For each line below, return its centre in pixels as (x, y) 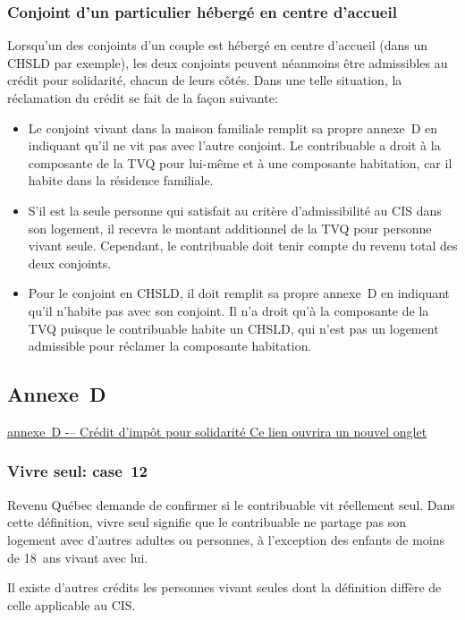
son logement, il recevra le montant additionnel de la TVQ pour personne (230, 228)
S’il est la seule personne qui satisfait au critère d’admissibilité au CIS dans (235, 210)
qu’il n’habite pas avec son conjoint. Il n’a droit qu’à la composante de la (228, 310)
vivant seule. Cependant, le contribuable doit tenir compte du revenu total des (243, 246)
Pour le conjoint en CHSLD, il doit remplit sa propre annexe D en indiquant (239, 293)
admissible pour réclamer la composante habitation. (170, 346)
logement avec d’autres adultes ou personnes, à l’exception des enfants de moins (226, 539)
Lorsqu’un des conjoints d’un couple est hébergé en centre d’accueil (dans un (218, 45)
